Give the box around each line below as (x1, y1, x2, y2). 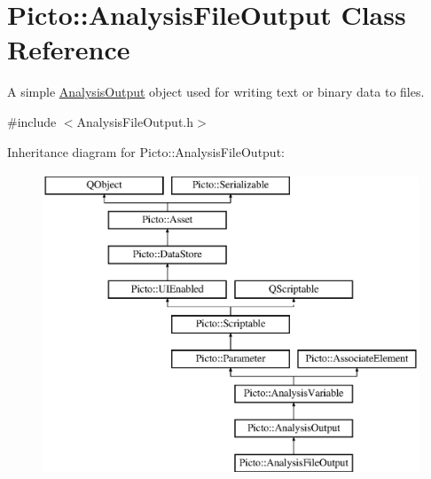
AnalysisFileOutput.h (76, 112, 194, 130)
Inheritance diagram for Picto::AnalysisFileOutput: (7, 142, 285, 161)
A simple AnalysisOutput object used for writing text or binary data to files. (7, 82, 425, 101)
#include (7, 112, 57, 130)
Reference (7, 31, 130, 67)
